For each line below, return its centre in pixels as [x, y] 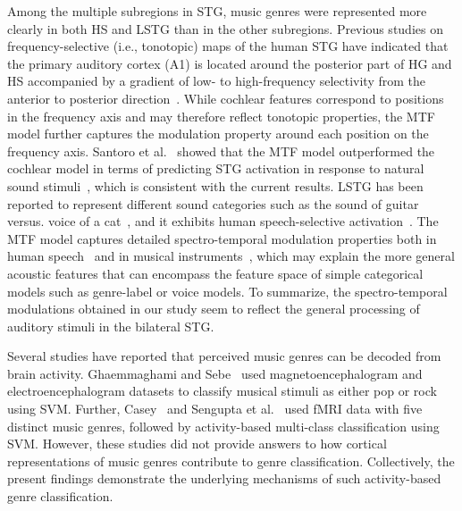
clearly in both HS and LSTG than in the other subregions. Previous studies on [225, 28]
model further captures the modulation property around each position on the [218, 134]
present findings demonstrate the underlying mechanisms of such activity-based [224, 478]
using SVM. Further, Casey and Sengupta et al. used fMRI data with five [215, 409]
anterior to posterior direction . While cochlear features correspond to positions [226, 98]
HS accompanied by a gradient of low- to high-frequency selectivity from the [217, 81]
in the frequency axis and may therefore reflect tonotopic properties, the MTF [221, 116]
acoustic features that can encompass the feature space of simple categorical [215, 273]
